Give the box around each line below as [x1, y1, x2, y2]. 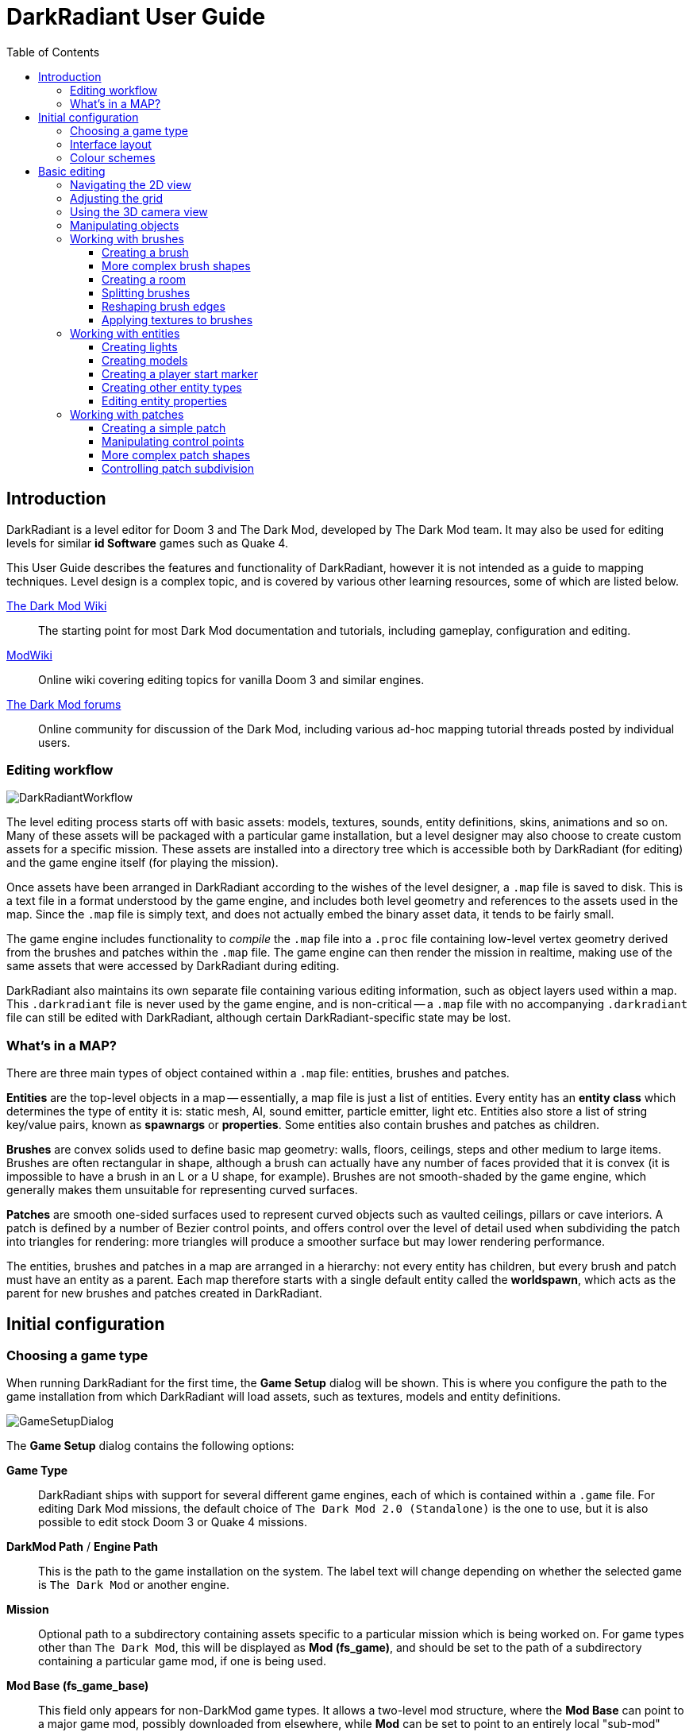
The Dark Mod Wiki [6, 598, 107, 613]
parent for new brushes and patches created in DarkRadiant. [6, 1286, 322, 1301]
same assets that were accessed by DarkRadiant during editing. [6, 959, 340, 973]
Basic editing [38, 164, 106, 178]
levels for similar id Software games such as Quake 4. [6, 535, 288, 550]
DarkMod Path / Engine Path [6, 1540, 159, 1554]
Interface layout [70, 137, 152, 151]
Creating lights [102, 339, 178, 354]
